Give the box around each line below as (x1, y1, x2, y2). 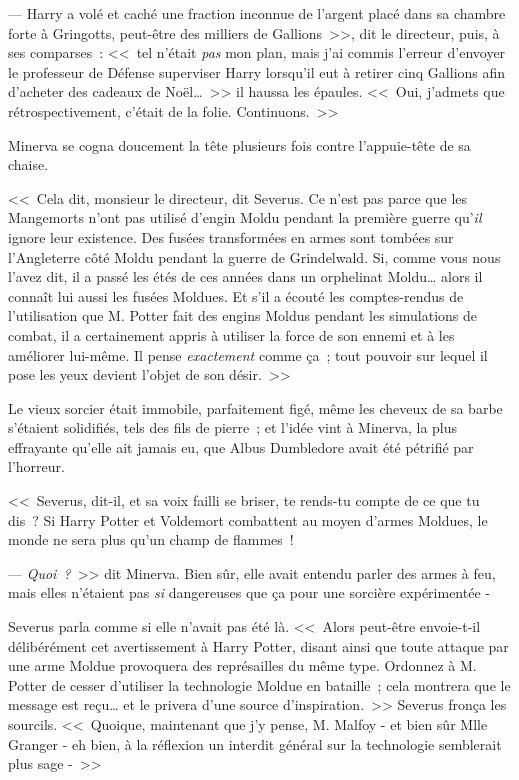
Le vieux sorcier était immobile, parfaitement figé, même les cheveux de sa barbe (8, 397, 503, 418)
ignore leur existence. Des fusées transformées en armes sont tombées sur (8, 226, 454, 247)
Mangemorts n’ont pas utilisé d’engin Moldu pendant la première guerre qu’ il (8, 207, 482, 228)
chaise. (8, 154, 49, 175)
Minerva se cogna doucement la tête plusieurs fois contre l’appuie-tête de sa (8, 134, 471, 155)
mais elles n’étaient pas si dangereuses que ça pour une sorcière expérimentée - (8, 582, 490, 603)
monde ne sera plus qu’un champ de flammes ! (8, 529, 294, 550)
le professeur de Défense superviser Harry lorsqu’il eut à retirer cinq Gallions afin (8, 61, 506, 82)
